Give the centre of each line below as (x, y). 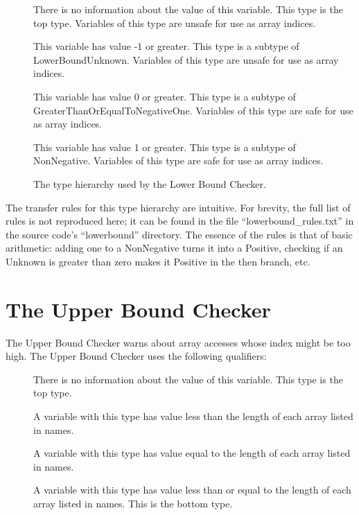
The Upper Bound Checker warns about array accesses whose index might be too (178, 342)
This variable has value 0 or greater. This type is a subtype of (165, 96)
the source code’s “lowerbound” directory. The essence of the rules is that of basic (179, 234)
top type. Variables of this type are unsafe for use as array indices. (175, 23)
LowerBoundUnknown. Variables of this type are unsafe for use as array (186, 59)
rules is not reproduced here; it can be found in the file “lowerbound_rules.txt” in (180, 221)
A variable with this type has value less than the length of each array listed (193, 416)
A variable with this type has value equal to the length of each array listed (192, 453)
